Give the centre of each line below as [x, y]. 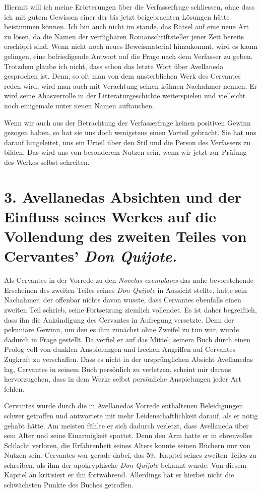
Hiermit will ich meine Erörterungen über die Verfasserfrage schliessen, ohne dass [129, 7]
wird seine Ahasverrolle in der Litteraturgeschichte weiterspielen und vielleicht [125, 96]
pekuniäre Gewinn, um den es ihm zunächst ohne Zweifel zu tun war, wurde [122, 329]
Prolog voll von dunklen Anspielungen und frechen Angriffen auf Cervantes [120, 349]
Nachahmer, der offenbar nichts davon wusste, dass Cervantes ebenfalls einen [123, 300]
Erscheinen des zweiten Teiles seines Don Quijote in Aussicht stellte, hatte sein [126, 290]
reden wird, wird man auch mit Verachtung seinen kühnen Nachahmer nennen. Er [131, 85]
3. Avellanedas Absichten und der [123, 196]
